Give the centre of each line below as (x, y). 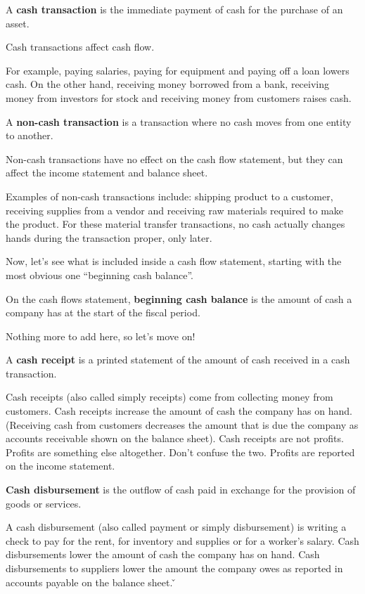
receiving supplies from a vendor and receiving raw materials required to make (175, 210)
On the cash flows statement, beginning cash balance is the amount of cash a (179, 298)
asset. (18, 23)
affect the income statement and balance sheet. (107, 173)
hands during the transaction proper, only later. (109, 237)
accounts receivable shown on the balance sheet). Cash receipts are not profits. (175, 438)
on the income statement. (60, 466)
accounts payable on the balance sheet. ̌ (91, 582)
